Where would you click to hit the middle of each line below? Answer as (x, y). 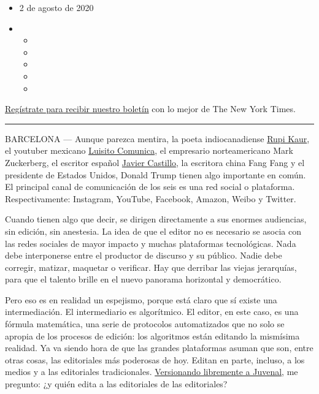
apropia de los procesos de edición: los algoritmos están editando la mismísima (152, 335)
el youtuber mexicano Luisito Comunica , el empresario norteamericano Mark (149, 150)
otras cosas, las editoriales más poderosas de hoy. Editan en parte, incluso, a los (155, 359)
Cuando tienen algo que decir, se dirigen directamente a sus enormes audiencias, (156, 219)
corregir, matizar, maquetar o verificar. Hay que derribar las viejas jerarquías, (151, 267)
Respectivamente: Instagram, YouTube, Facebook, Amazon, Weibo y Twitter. (151, 198)
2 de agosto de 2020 (56, 7)
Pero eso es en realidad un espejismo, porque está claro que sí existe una (141, 299)
